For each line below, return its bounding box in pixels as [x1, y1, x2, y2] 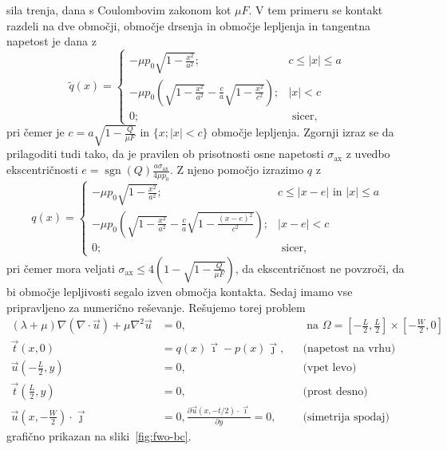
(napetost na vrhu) [303, 343, 396, 355]
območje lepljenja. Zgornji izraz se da [212, 124, 394, 140]
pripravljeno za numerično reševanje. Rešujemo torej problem [6, 298, 306, 315]
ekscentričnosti [6, 161, 78, 178]
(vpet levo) [303, 362, 357, 374]
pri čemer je [6, 124, 65, 140]
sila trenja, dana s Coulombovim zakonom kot [6, 2, 231, 18]
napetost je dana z [6, 33, 97, 49]
